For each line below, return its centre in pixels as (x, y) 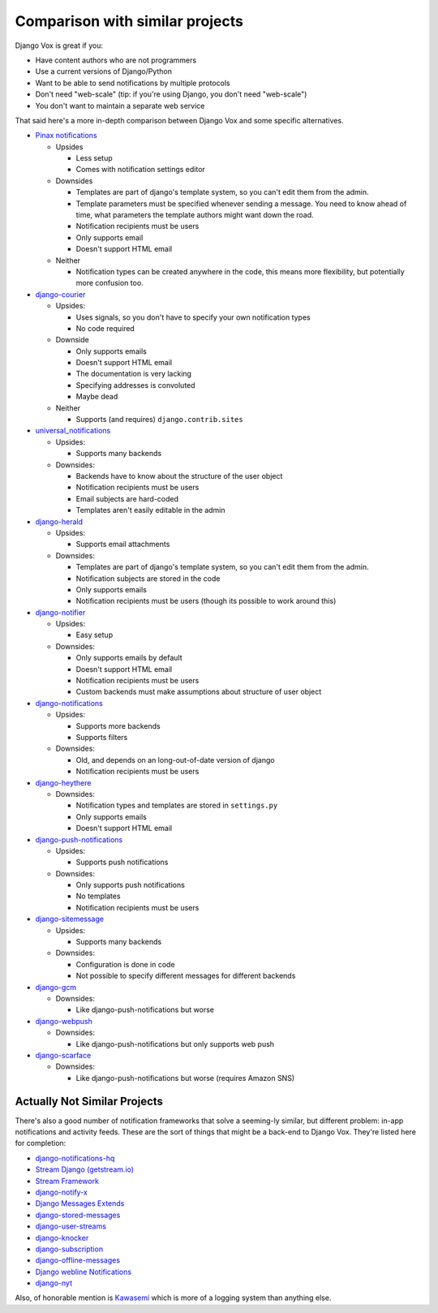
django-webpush (64, 1021)
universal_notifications (73, 431)
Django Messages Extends (80, 1203)
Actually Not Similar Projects (89, 1101)
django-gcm (56, 987)
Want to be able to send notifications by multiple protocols (133, 83)
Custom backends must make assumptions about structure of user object (199, 692)
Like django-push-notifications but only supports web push (175, 1044)
